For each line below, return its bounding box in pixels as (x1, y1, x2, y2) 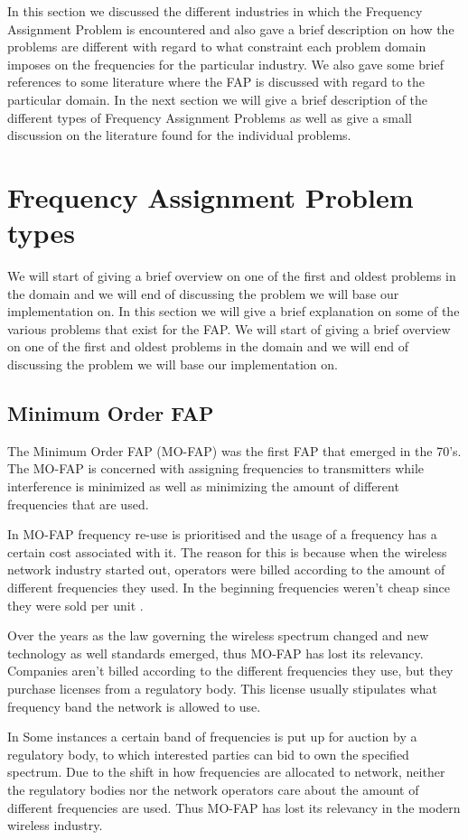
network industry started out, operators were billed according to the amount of (7, 560, 445, 579)
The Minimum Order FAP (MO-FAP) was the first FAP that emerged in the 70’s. (7, 441, 462, 460)
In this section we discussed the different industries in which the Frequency (7, 2, 423, 20)
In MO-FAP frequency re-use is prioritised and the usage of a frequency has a (7, 525, 437, 544)
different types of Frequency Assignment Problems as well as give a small (7, 107, 412, 126)
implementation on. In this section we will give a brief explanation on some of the (7, 302, 460, 321)
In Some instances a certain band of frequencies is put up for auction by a (7, 727, 417, 746)
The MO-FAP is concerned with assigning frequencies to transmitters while (7, 459, 425, 478)
